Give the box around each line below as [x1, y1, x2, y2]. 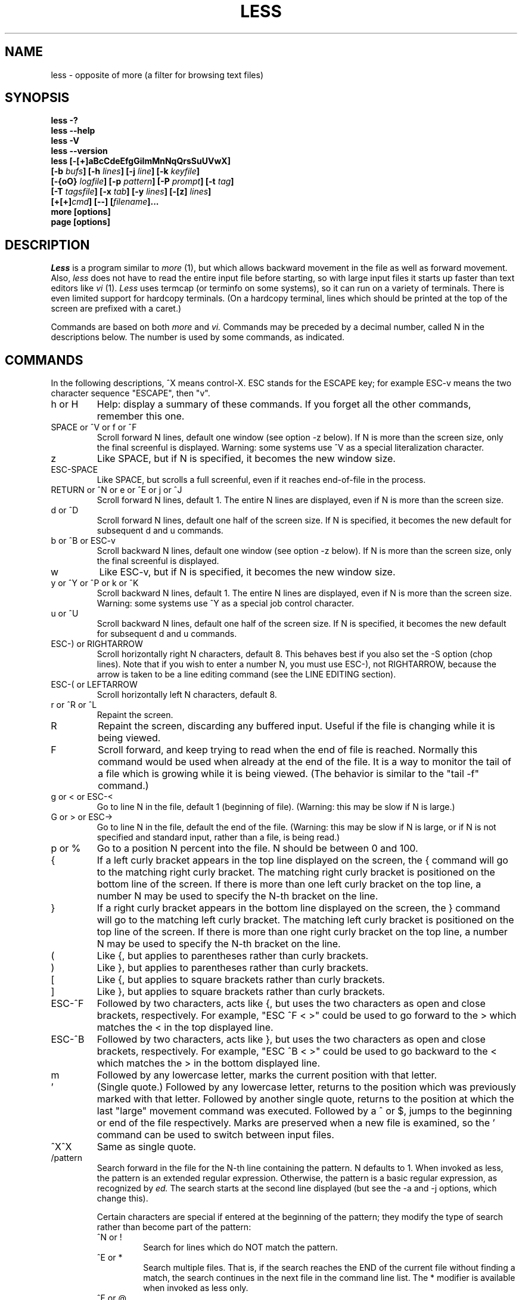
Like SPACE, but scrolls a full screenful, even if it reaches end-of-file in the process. [97, 475, 426, 485]
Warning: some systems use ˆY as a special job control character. [97, 598, 354, 609]
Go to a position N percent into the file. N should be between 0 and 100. [97, 842, 418, 855]
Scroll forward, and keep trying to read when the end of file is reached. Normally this [98, 744, 478, 756]
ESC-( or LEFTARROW [51, 679, 138, 690]
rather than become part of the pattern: [97, 1222, 251, 1233]
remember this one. [97, 410, 185, 423]
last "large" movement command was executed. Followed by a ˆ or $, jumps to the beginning [97, 1105, 512, 1117]
